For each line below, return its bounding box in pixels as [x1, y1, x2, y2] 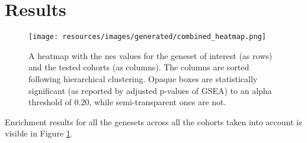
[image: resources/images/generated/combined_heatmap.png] [28, 32, 266, 41]
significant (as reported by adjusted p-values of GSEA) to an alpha [28, 84, 272, 96]
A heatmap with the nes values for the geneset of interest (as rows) [28, 49, 273, 61]
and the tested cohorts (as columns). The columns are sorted [28, 61, 250, 73]
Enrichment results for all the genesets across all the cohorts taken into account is [5, 115, 302, 128]
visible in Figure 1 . [5, 127, 73, 139]
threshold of [28, 96, 72, 108]
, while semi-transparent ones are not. [89, 96, 226, 108]
